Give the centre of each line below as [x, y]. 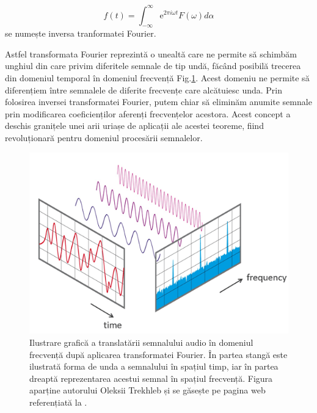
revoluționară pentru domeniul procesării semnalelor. [104, 138]
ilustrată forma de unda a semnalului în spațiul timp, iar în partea [154, 366]
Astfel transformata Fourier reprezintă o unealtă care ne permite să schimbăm [151, 53]
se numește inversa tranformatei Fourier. [81, 33]
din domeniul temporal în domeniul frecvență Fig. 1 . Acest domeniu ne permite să [157, 78]
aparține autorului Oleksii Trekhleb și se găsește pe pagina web [148, 390]
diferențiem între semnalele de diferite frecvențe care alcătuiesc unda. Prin [144, 90]
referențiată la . [58, 402]
